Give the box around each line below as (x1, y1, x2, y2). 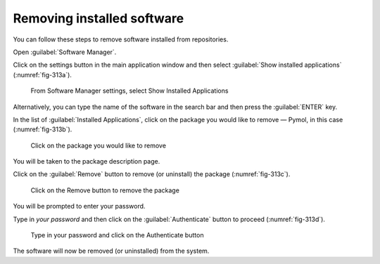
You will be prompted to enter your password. (13, 202, 146, 211)
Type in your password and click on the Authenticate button (30, 231, 204, 239)
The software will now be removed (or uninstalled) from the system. (13, 246, 210, 256)
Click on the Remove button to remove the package (30, 186, 179, 194)
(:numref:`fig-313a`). (13, 70, 72, 79)
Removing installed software (13, 11, 184, 26)
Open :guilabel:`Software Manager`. (13, 48, 117, 56)
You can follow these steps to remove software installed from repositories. (13, 35, 229, 44)
